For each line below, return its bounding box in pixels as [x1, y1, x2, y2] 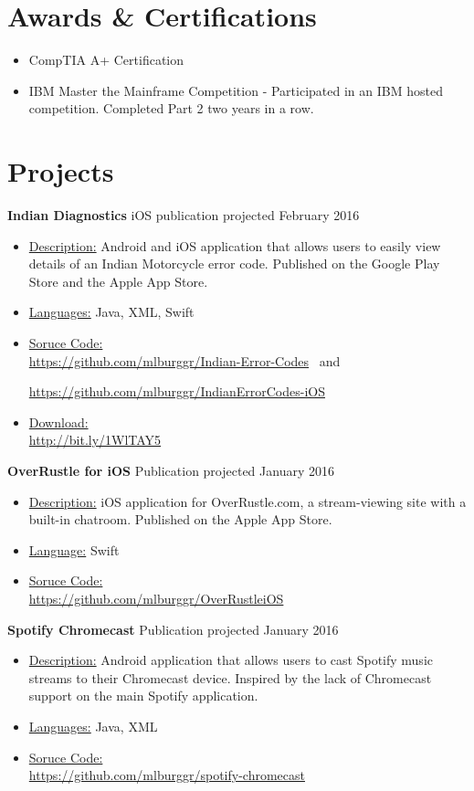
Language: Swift [28, 540, 120, 559]
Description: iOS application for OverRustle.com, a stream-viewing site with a [28, 491, 467, 511]
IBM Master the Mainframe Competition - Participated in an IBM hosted [28, 80, 443, 100]
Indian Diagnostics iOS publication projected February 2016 [7, 206, 360, 225]
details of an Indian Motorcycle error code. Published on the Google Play [28, 254, 440, 273]
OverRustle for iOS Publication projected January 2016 [7, 460, 334, 480]
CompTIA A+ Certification [28, 50, 184, 69]
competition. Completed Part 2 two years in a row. [28, 99, 314, 118]
